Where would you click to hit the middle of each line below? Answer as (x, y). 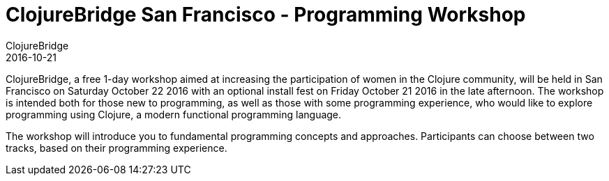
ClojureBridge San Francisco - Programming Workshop (266, 15)
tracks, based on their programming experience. (116, 148)
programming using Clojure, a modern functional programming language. (174, 114)
